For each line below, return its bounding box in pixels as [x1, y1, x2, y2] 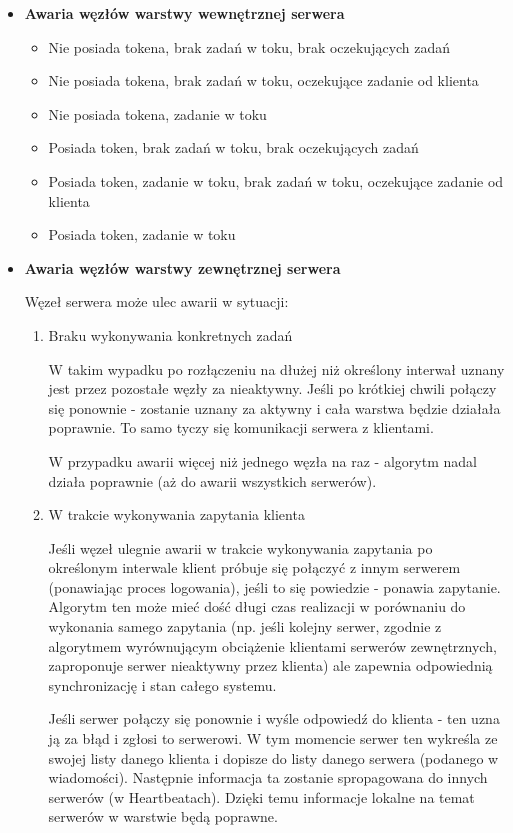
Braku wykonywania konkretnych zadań [48, 324, 293, 345]
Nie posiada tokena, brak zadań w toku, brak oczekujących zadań [48, 36, 451, 57]
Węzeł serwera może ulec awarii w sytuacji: [24, 291, 289, 312]
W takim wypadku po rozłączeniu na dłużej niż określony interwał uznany [48, 358, 505, 379]
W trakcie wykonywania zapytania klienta [48, 504, 305, 525]
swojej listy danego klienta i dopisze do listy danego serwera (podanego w [48, 747, 499, 768]
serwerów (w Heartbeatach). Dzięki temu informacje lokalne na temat [48, 786, 475, 807]
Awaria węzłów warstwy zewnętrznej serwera [24, 257, 341, 278]
